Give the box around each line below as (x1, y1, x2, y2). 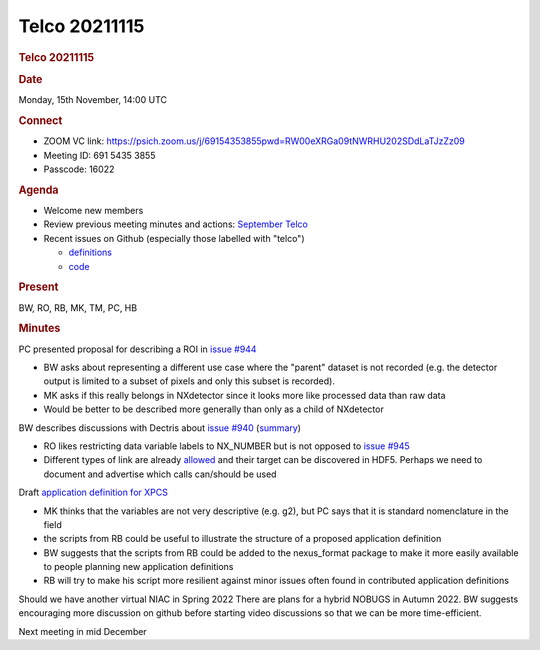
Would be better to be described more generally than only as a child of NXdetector (43, 403, 384, 415)
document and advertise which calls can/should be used (43, 468, 277, 480)
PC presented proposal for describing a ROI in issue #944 (18, 343, 257, 355)
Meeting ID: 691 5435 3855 (43, 149, 156, 161)
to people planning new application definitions (43, 561, 234, 573)
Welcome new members (43, 204, 144, 216)
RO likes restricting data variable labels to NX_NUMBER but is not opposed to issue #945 (43, 440, 410, 452)
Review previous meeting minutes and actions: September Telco (43, 218, 309, 230)
